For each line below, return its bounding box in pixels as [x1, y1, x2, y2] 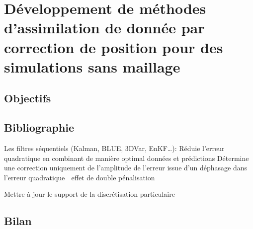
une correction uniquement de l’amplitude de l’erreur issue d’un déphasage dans [4, 162, 247, 173]
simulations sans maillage [4, 56, 180, 76]
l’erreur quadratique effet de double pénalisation [4, 172, 155, 182]
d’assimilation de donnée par [4, 17, 205, 38]
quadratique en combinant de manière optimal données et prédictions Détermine [4, 153, 249, 163]
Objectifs [4, 90, 51, 106]
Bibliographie [4, 120, 75, 135]
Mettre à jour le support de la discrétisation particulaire [4, 189, 175, 199]
